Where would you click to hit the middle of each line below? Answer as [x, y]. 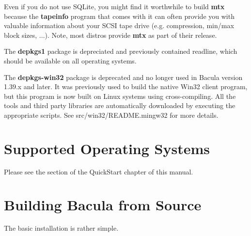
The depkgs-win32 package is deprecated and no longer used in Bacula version [123, 77]
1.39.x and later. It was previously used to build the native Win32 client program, [126, 87]
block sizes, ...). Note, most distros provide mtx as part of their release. [110, 35]
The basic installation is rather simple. [61, 228]
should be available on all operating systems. [70, 60]
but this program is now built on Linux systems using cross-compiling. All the [120, 96]
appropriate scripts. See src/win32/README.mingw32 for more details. [111, 115]
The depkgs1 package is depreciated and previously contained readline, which [121, 51]
